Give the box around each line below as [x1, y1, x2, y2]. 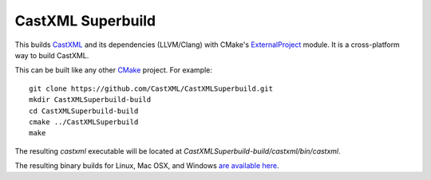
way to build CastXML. [14, 50, 89, 60]
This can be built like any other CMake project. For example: [14, 65, 213, 75]
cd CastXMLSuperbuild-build [29, 106, 139, 115]
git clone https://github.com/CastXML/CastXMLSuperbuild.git [29, 84, 273, 93]
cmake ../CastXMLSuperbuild [29, 117, 139, 127]
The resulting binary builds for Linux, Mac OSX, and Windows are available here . [14, 161, 279, 170]
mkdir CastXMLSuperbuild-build [29, 96, 152, 104]
